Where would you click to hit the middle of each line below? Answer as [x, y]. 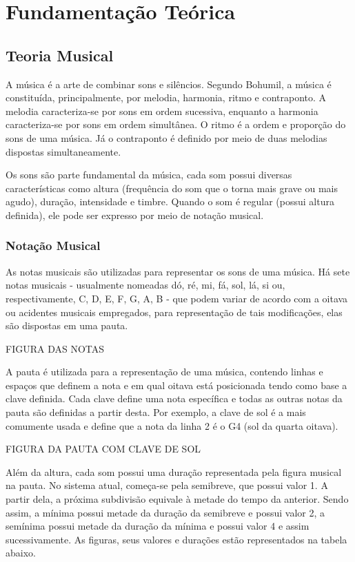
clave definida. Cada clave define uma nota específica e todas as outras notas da [174, 398]
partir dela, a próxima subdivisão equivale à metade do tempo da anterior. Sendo [177, 499]
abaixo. [21, 553]
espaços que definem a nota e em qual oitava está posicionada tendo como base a [176, 385]
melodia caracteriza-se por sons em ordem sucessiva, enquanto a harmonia [162, 111]
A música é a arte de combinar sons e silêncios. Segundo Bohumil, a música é [169, 84]
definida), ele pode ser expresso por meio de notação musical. [135, 215]
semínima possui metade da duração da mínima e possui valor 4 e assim [158, 526]
